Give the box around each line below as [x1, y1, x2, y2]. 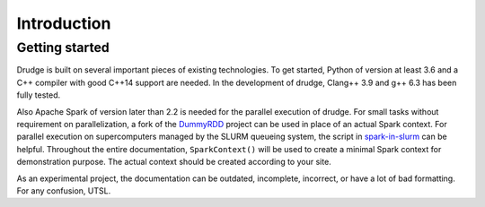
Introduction [16, 13, 111, 33]
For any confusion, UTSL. [16, 185, 111, 196]
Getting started [16, 39, 110, 56]
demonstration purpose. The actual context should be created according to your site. [16, 157, 331, 168]
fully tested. [16, 90, 61, 100]
